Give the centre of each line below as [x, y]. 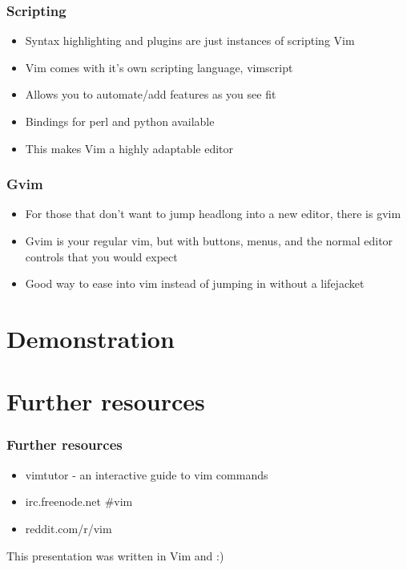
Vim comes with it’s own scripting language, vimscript [159, 67]
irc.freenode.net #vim [79, 501]
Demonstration [91, 338]
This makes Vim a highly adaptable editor [129, 148]
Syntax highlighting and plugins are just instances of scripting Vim [190, 40]
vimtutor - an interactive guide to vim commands [147, 474]
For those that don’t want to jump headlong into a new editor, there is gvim [213, 214]
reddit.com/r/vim [69, 528]
